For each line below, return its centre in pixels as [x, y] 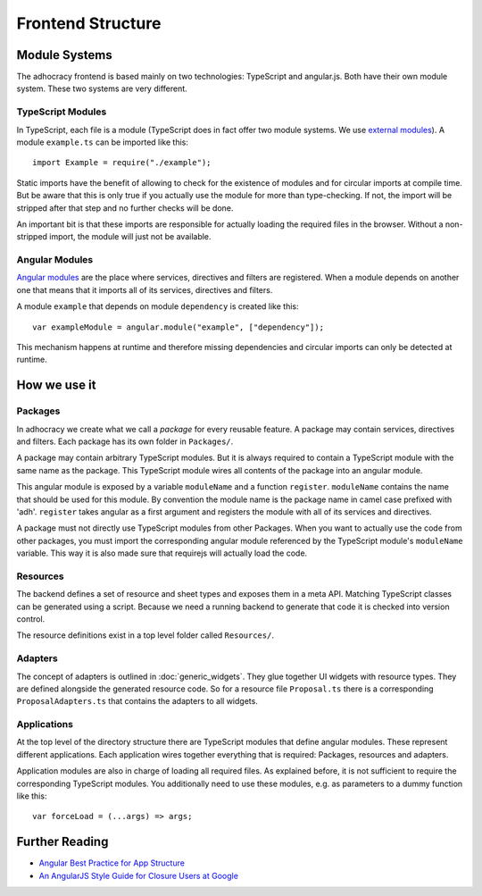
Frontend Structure [89, 23]
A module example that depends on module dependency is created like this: [158, 306]
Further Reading [62, 842]
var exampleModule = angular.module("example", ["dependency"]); [179, 327]
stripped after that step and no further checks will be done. [125, 208]
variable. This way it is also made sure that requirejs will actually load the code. [162, 553]
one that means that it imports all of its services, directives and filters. [145, 289]
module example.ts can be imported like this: [103, 142]
